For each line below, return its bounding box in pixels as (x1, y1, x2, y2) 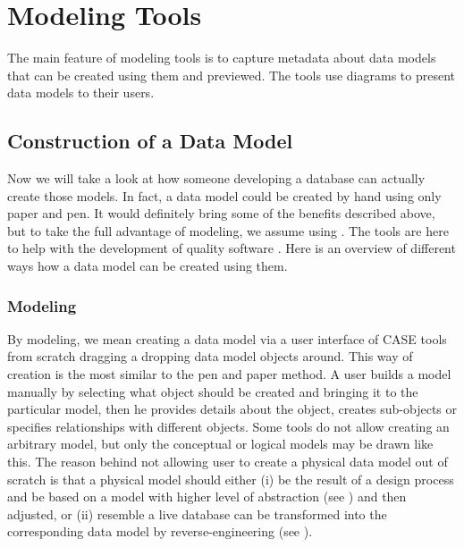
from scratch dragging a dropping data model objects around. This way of (7, 347, 413, 366)
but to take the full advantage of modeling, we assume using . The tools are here (7, 221, 449, 240)
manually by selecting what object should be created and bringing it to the (7, 382, 418, 400)
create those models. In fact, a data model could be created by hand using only (7, 186, 442, 205)
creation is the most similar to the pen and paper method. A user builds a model (7, 365, 451, 383)
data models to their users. (7, 83, 155, 102)
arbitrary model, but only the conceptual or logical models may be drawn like (7, 434, 434, 453)
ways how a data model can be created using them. (7, 257, 288, 275)
